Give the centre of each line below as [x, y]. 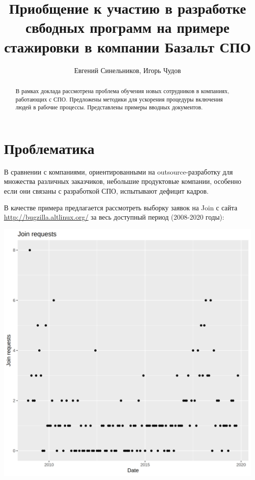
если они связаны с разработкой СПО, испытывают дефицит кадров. [106, 190]
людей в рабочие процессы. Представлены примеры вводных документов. [109, 107]
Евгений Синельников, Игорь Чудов [127, 70]
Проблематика [49, 148]
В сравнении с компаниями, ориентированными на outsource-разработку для [118, 171]
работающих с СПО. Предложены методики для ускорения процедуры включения [119, 99]
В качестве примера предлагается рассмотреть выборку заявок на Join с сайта [121, 207]
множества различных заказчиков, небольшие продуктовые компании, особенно [123, 181]
